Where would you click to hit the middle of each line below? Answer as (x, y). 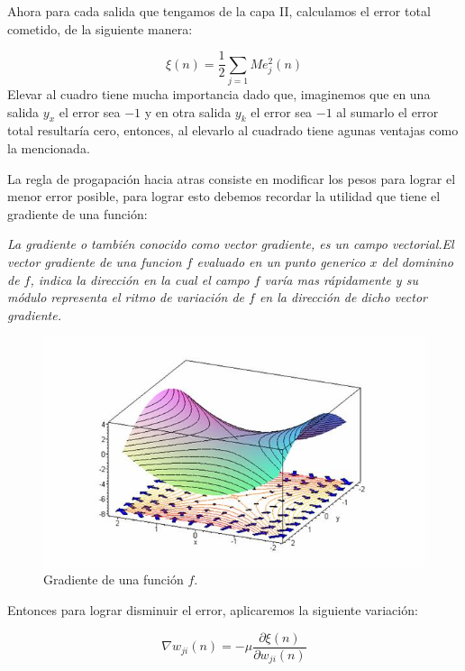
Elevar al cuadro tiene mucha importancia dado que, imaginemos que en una (219, 93)
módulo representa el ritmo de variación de (126, 297)
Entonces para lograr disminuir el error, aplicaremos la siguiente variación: (213, 610)
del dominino (417, 261)
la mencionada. (49, 147)
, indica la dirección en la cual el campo (140, 279)
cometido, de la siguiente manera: (100, 28)
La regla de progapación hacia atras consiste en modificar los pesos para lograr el (232, 178)
